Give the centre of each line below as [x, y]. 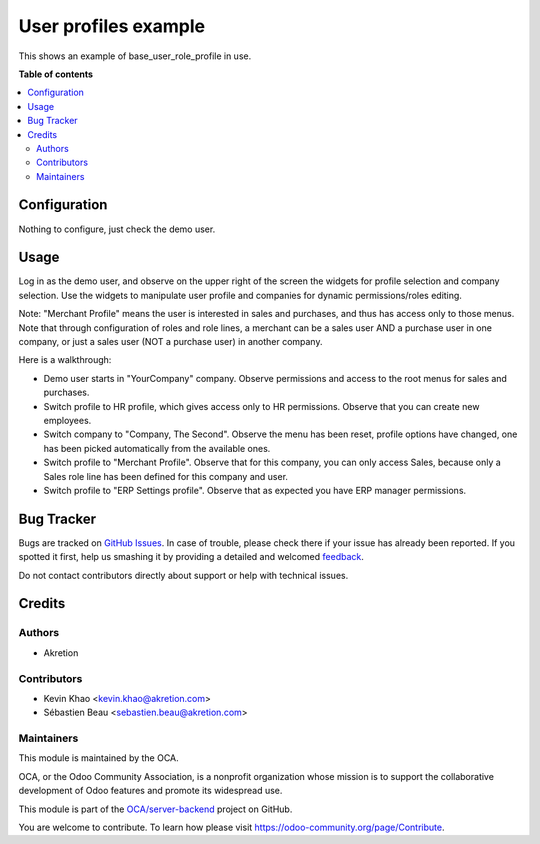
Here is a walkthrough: [65, 360]
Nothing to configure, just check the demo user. [117, 229]
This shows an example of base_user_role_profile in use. [135, 56]
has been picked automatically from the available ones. [157, 448]
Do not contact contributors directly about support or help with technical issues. [183, 575]
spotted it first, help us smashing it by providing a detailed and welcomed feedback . [191, 557]
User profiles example [112, 26]
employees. [67, 420]
